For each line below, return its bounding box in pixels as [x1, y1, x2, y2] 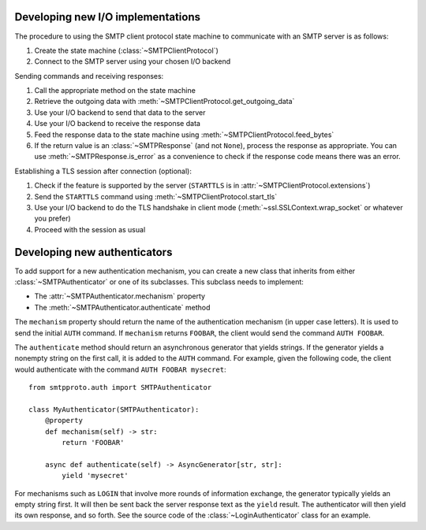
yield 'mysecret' [62, 471, 129, 480]
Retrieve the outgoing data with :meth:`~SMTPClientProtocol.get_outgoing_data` [34, 97, 295, 106]
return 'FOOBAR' [62, 438, 125, 447]
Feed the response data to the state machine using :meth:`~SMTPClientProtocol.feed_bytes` [34, 130, 334, 139]
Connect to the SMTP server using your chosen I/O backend [34, 57, 231, 66]
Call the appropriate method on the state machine [34, 86, 196, 95]
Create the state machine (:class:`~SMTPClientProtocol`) [34, 46, 219, 55]
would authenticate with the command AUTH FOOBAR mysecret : [14, 365, 226, 374]
